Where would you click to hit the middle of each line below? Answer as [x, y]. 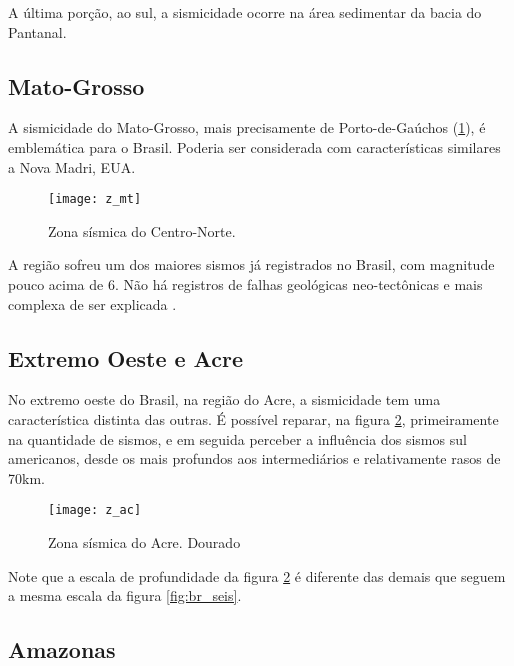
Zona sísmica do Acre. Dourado [144, 542]
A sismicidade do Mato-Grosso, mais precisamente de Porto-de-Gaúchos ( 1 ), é [247, 127]
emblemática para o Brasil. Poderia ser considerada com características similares [254, 146]
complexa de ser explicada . [92, 303]
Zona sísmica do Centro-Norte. [142, 230]
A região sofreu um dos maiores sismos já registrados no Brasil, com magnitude [251, 264]
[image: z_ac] [95, 510]
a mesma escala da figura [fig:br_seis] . [125, 595]
